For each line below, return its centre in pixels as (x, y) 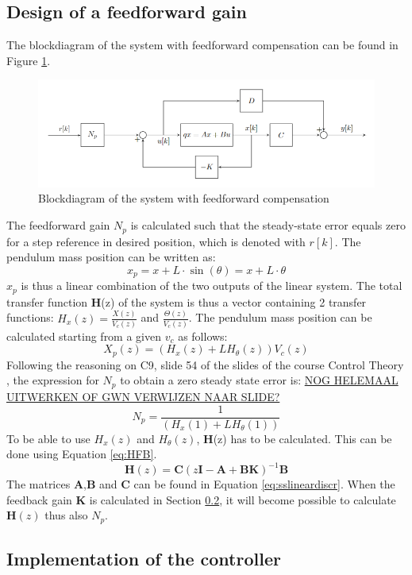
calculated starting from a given (84, 336)
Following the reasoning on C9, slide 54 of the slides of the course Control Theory (205, 364)
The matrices (39, 484)
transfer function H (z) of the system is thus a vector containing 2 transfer (187, 301)
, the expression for (53, 380)
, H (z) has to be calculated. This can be (294, 438)
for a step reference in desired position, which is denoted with (156, 241)
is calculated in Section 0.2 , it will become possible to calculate (243, 499)
